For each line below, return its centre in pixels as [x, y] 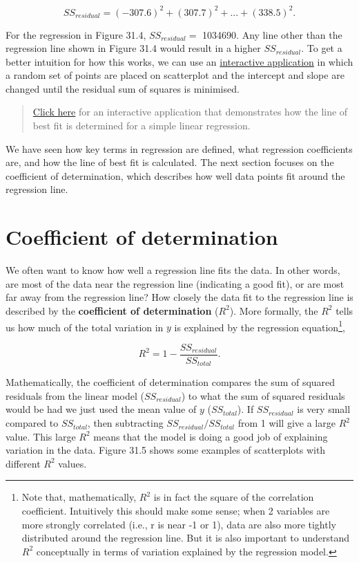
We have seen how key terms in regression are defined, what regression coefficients [179, 148]
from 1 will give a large [287, 423]
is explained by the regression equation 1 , [260, 326]
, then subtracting [125, 423]
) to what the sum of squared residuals [263, 395]
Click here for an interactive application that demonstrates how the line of [190, 112]
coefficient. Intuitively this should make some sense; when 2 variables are [176, 511]
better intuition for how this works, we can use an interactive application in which [179, 61]
